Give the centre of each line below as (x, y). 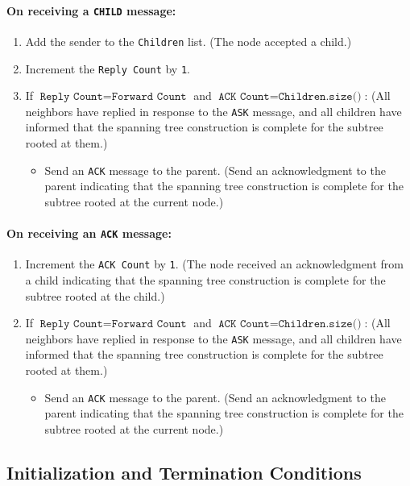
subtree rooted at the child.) (95, 295)
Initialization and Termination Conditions (184, 472)
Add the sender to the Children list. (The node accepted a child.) (188, 41)
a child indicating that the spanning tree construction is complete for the (205, 279)
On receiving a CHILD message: (91, 10)
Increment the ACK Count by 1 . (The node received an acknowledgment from (214, 264)
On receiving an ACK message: (89, 233)
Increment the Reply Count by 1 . (108, 68)
